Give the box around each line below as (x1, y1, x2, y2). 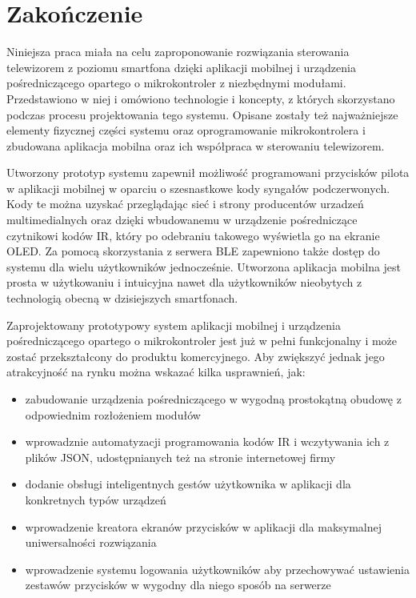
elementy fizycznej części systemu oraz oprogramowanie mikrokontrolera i (6, 122, 366, 138)
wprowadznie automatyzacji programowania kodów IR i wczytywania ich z (25, 433, 390, 450)
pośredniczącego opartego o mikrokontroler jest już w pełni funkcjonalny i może (6, 332, 398, 349)
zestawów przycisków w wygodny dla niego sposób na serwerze (25, 576, 331, 593)
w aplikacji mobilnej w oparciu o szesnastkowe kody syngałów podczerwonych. (6, 179, 390, 196)
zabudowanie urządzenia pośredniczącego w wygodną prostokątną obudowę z (25, 391, 402, 407)
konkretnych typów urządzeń (25, 491, 166, 508)
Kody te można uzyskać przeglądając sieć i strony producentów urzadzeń (6, 195, 364, 212)
